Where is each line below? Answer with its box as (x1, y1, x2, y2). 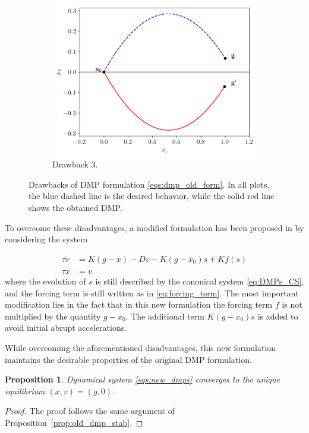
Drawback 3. (52, 158, 98, 170)
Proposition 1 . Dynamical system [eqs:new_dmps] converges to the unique (5, 373, 280, 385)
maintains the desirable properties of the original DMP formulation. (5, 353, 252, 365)
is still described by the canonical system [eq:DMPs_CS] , (95, 275, 304, 287)
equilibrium (5, 384, 45, 397)
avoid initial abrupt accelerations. (5, 321, 127, 334)
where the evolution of (5, 275, 86, 287)
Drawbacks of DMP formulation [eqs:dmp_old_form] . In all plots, (29, 178, 270, 190)
